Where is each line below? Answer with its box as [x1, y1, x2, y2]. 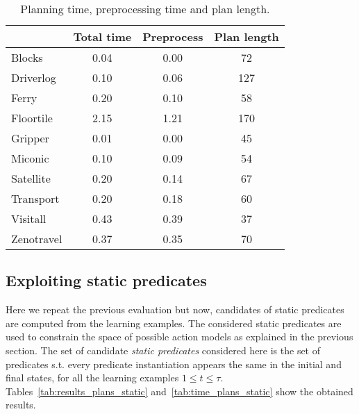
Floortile [11, 110, 53, 126]
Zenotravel [11, 231, 62, 247]
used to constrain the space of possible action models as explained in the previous [6, 329, 353, 344]
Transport [11, 190, 60, 206]
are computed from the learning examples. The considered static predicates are [6, 315, 342, 330]
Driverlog [11, 69, 56, 85]
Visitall [11, 210, 47, 226]
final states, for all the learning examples [6, 370, 179, 385]
